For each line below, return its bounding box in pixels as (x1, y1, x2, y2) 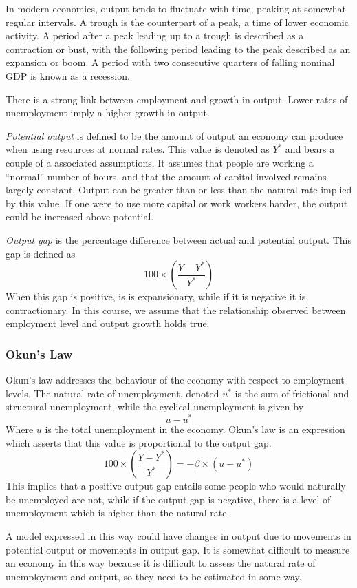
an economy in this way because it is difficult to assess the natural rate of (6, 556, 316, 570)
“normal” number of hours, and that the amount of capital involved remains (6, 169, 327, 183)
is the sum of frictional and (235, 386, 349, 400)
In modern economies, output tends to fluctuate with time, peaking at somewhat (6, 1, 346, 15)
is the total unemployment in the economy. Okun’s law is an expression (45, 421, 345, 436)
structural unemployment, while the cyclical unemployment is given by (6, 399, 304, 414)
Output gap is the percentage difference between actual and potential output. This (6, 232, 351, 246)
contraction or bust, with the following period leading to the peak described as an (6, 41, 351, 56)
